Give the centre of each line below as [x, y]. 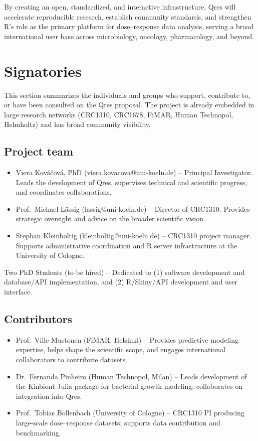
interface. [18, 292]
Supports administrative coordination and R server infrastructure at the [126, 245]
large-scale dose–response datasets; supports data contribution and [118, 422]
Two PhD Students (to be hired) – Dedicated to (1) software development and [124, 272]
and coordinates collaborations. [64, 192]
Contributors [38, 319]
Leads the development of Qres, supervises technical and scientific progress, [132, 182]
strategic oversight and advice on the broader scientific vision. [110, 218]
